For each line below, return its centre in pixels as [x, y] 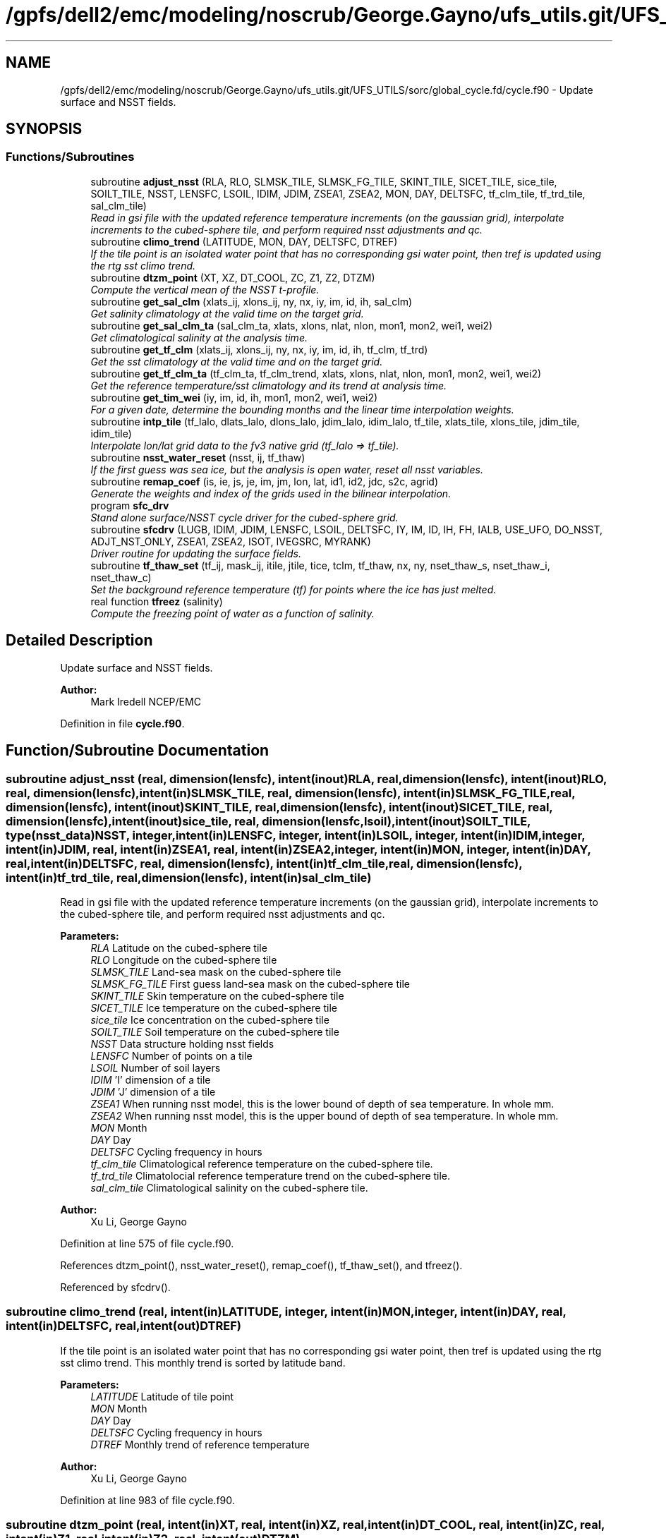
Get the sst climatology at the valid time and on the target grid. [237, 361]
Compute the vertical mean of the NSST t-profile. [205, 289]
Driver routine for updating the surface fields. [196, 553]
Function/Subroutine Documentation [138, 751]
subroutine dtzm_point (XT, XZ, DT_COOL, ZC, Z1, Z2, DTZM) [233, 277]
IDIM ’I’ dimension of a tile [151, 1079]
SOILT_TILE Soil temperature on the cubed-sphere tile [215, 1031]
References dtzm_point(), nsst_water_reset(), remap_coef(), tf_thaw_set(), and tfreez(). [261, 1265]
